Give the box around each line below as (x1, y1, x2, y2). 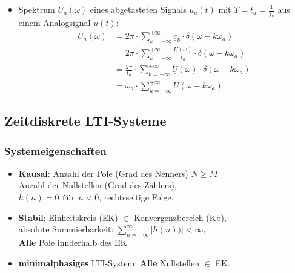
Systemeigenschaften (4, 143, 107, 158)
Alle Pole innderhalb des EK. (18, 236, 130, 248)
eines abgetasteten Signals (90, 3, 187, 15)
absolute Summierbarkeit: (18, 223, 114, 235)
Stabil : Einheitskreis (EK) (18, 211, 118, 223)
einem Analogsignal (18, 16, 91, 29)
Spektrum (18, 3, 55, 15)
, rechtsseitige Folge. (99, 191, 174, 203)
